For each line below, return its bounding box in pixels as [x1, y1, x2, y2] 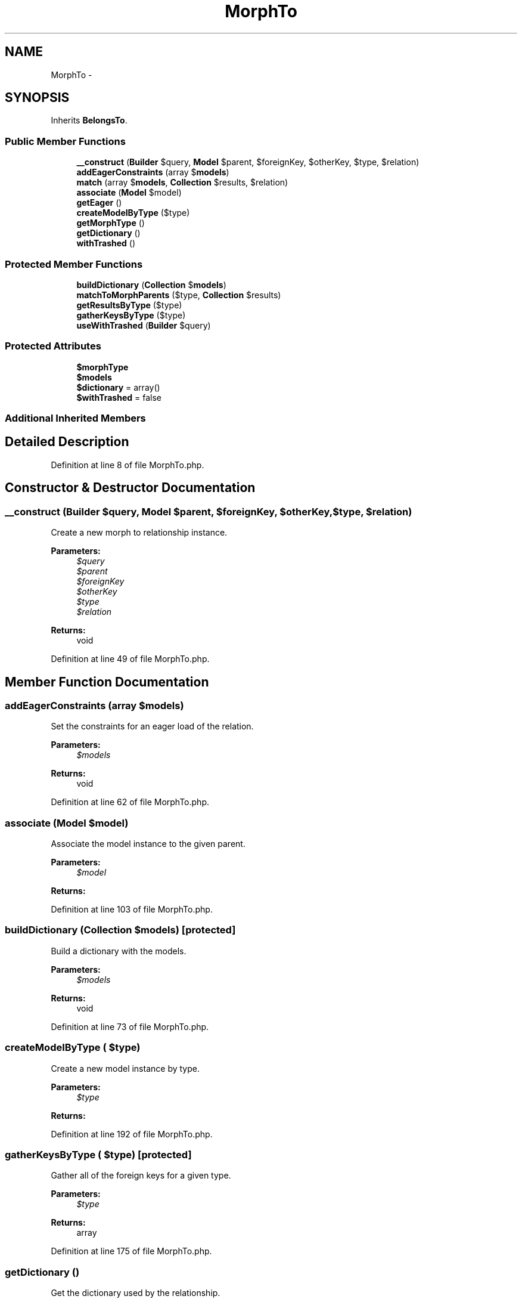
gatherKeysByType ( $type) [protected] [5, 1148, 192, 1161]
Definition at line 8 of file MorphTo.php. [51, 459, 204, 470]
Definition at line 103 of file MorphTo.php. [51, 904, 213, 915]
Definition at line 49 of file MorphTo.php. [51, 654, 210, 664]
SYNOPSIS [5, 90, 70, 106]
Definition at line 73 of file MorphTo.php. [51, 1021, 209, 1032]
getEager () [76, 197, 122, 208]
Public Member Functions [5, 135, 126, 147]
